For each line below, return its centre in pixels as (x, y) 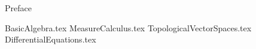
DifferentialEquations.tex (51, 39)
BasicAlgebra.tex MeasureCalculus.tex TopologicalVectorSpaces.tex (128, 27)
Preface (18, 8)
